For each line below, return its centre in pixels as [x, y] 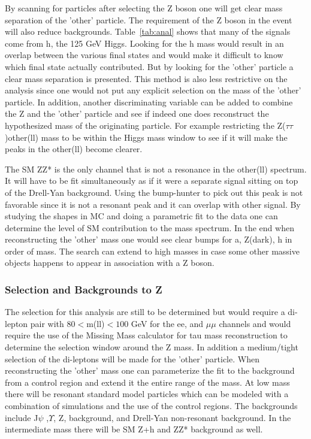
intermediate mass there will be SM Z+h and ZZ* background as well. [134, 429]
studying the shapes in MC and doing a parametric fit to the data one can [141, 216]
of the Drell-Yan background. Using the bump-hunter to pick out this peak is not [154, 192]
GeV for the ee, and [167, 323]
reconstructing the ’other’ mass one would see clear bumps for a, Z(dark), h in [149, 239]
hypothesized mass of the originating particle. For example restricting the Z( [145, 125]
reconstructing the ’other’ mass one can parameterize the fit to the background [150, 370]
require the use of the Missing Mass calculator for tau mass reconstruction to [146, 335]
